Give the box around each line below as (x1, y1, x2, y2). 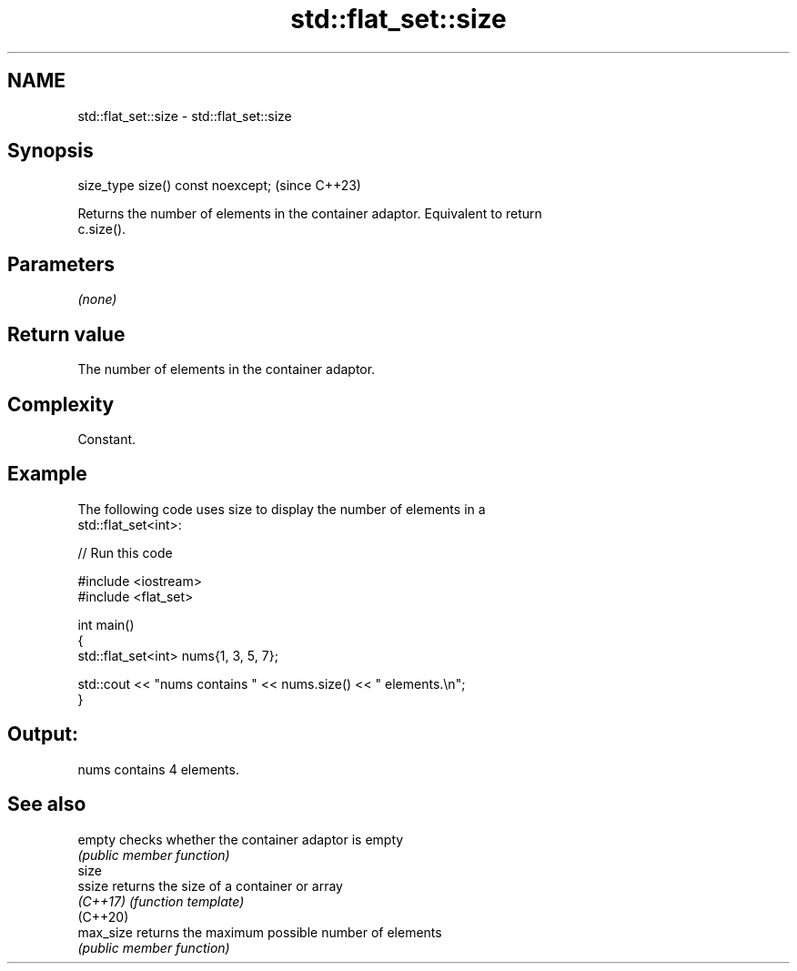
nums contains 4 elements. (77, 761, 239, 777)
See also (7, 793, 86, 816)
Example (7, 462, 87, 486)
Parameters (7, 252, 115, 276)
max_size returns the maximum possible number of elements (77, 924, 442, 940)
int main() (77, 616, 135, 632)
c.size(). (77, 221, 126, 238)
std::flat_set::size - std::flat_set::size (77, 107, 292, 124)
